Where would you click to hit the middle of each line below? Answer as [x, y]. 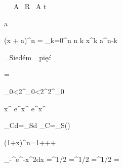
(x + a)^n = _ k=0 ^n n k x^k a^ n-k [61, 40]
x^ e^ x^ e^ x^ [25, 108]
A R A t [30, 6]
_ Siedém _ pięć [28, 57]
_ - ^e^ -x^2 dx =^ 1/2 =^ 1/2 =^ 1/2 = [62, 159]
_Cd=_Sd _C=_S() [37, 125]
